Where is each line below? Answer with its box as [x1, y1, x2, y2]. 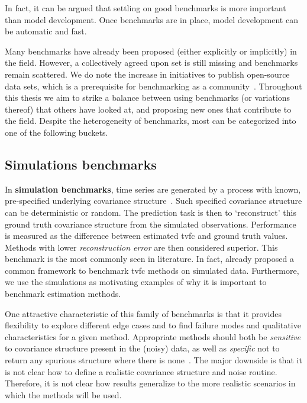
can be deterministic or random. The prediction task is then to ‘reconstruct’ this [5, 206, 296, 218]
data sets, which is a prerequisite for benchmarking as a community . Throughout [5, 79, 302, 92]
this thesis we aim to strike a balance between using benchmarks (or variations [5, 91, 290, 104]
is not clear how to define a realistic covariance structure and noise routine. [5, 365, 277, 378]
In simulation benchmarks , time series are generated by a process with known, [5, 183, 301, 195]
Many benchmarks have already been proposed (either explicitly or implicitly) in [5, 44, 297, 57]
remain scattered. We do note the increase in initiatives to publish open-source [5, 68, 290, 80]
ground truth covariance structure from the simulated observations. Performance [5, 218, 296, 230]
